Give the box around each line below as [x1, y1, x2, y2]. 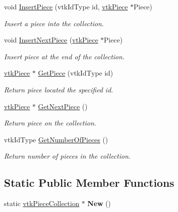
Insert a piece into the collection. [4, 18, 104, 28]
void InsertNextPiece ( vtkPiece [4, 35, 98, 45]
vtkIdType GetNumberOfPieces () [4, 134, 108, 144]
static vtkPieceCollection [4, 198, 79, 209]
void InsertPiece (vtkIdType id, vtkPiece [4, 1, 128, 11]
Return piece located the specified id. [4, 84, 114, 94]
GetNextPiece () [38, 101, 88, 111]
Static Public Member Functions [4, 175, 175, 190]
